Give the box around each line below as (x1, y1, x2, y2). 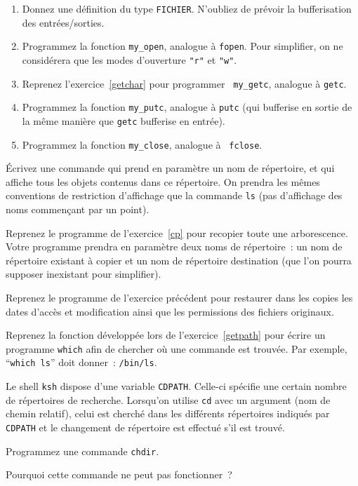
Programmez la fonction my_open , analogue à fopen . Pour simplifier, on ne (22, 39, 343, 53)
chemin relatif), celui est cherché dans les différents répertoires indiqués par (6, 406, 330, 421)
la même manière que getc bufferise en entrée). (22, 113, 225, 128)
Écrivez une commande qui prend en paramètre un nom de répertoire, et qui (6, 161, 335, 175)
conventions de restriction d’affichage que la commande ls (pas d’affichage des (6, 188, 343, 203)
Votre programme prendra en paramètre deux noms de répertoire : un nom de (6, 239, 343, 254)
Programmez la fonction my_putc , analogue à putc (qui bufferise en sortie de (22, 100, 352, 114)
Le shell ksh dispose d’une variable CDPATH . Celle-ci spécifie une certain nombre (6, 379, 347, 393)
